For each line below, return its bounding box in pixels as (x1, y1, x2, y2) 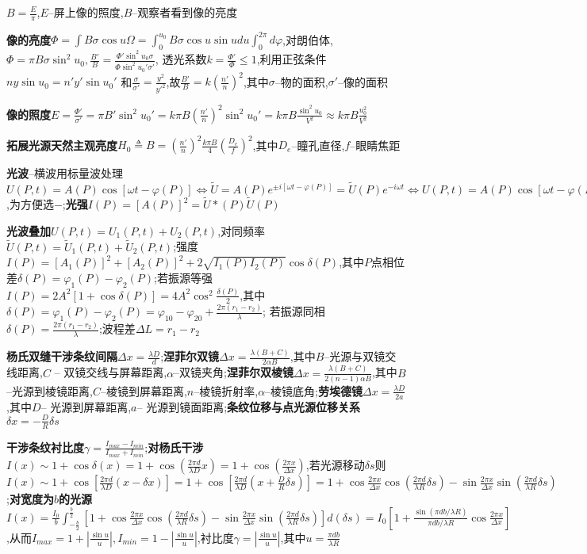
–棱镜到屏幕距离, (100, 382, 187, 399)
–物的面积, (274, 73, 328, 90)
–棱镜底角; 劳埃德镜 (265, 382, 363, 399)
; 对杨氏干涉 (144, 438, 204, 455)
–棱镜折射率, (194, 382, 259, 399)
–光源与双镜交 (324, 348, 397, 365)
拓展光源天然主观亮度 (6, 136, 117, 153)
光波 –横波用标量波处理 (6, 165, 123, 181)
